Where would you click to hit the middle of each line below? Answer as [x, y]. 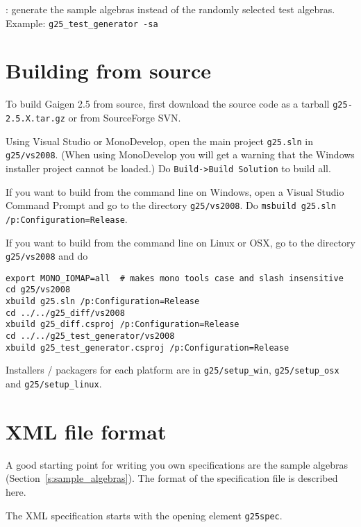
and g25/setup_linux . [54, 384]
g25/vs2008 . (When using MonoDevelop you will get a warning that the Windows [180, 154]
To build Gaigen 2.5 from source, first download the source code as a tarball [168, 104]
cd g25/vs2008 [38, 290]
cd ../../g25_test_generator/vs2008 [90, 336]
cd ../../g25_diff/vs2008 [65, 313]
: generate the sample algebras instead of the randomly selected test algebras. [170, 9]
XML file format [86, 431]
